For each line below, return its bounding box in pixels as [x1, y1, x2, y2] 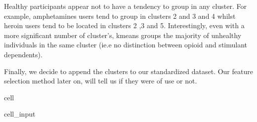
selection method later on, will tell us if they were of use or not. [4, 76, 197, 86]
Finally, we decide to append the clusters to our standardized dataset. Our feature [4, 66, 253, 76]
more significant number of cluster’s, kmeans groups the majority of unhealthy [4, 30, 242, 40]
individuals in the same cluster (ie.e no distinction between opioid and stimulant [4, 40, 247, 50]
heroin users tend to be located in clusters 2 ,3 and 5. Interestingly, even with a [4, 20, 245, 31]
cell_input [4, 109, 36, 119]
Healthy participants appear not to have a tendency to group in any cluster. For [4, 1, 247, 11]
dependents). [4, 49, 43, 59]
